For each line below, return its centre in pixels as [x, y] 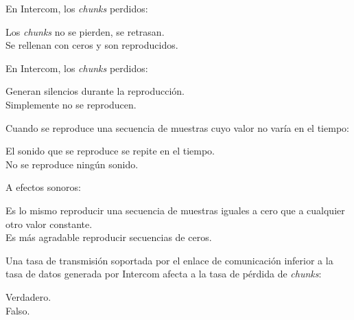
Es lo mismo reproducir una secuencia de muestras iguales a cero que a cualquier [175, 210]
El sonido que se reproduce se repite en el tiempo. [110, 151]
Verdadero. [28, 296]
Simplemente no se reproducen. [71, 104]
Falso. [18, 310]
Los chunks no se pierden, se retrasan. [85, 31]
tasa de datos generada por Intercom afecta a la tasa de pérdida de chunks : [164, 274]
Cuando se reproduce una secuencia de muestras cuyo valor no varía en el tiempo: [177, 127]
